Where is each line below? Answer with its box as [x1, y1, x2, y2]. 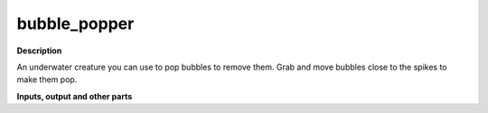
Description [16, 45, 62, 56]
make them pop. [16, 74, 78, 85]
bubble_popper [16, 14, 135, 33]
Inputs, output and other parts [16, 90, 133, 101]
